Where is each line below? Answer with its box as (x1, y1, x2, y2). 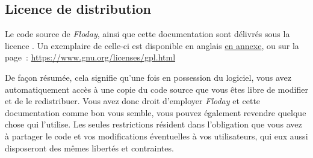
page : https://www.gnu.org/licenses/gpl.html (5, 51, 176, 63)
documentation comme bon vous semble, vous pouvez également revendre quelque (5, 106, 306, 118)
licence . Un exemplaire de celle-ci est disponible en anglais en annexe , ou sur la (5, 39, 299, 51)
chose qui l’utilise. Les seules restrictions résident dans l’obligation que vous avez (5, 118, 302, 130)
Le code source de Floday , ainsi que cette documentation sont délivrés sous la (5, 28, 290, 40)
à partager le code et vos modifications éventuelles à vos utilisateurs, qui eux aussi (5, 129, 308, 142)
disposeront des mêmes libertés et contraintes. (5, 141, 174, 154)
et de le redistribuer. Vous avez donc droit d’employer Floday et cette (5, 95, 261, 107)
